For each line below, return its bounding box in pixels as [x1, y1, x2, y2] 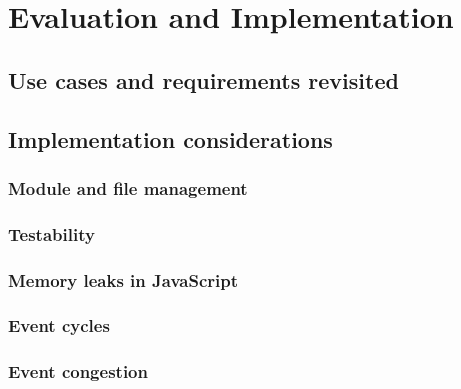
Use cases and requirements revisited [8, 64, 399, 95]
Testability [8, 221, 95, 246]
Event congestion [8, 359, 148, 384]
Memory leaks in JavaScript [8, 267, 238, 292]
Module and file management [8, 175, 248, 200]
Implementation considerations [8, 123, 333, 154]
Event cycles [8, 313, 110, 338]
